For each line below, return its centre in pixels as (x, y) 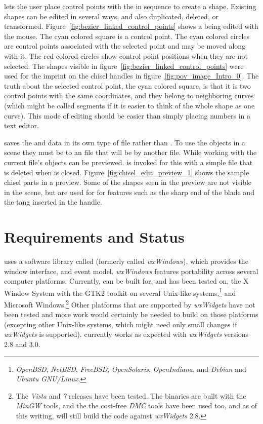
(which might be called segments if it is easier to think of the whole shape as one (129, 105)
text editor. (21, 125)
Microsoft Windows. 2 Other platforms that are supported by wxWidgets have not (130, 304)
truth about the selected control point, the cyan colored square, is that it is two (127, 85)
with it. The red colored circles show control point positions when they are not (126, 55)
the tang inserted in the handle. (53, 202)
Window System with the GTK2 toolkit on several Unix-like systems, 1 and (120, 292)
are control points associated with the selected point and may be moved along (125, 46)
